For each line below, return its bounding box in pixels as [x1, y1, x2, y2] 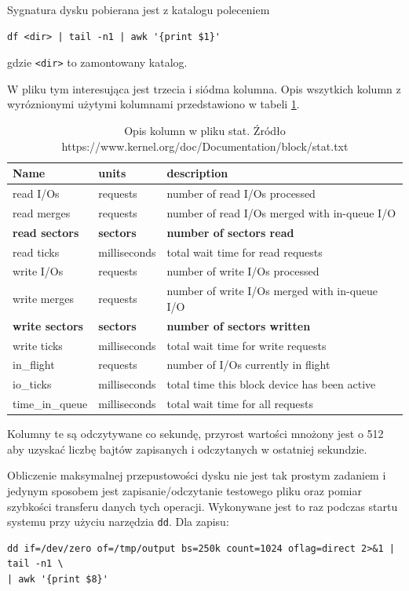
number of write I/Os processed [166, 263, 320, 279]
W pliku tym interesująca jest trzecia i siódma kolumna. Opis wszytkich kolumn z [7, 80, 401, 97]
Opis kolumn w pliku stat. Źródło [124, 122, 286, 139]
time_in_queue [13, 396, 88, 412]
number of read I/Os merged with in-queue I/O [166, 204, 396, 221]
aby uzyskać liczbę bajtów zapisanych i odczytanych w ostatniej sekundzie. [7, 440, 367, 457]
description [166, 165, 228, 181]
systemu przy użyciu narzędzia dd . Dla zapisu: [7, 513, 229, 530]
